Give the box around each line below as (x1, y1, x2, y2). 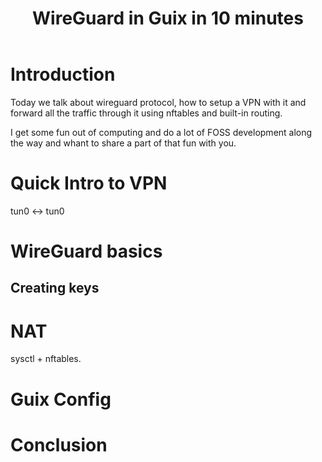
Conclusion (10, 433, 108, 456)
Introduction (10, 63, 116, 86)
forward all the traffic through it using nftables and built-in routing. (10, 107, 283, 119)
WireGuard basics (10, 240, 163, 263)
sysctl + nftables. (10, 353, 82, 365)
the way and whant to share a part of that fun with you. (10, 137, 237, 149)
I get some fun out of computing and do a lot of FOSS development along (10, 126, 313, 138)
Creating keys (10, 280, 100, 297)
